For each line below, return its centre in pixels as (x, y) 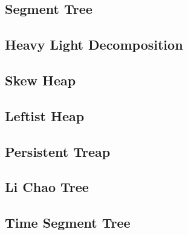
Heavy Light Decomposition (94, 45)
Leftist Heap (45, 115)
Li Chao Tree (47, 187)
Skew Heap (41, 80)
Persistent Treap (58, 151)
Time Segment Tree (68, 223)
